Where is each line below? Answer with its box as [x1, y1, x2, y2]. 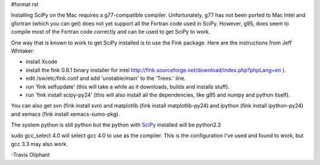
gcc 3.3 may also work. [11, 140, 68, 147]
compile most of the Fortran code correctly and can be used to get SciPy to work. [11, 28, 210, 35]
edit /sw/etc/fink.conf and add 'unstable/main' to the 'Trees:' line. [25, 75, 186, 82]
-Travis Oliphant [11, 151, 50, 158]
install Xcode [25, 58, 57, 65]
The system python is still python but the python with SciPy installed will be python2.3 [11, 121, 222, 128]
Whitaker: [11, 47, 35, 54]
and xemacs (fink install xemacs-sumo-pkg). [11, 110, 120, 118]
